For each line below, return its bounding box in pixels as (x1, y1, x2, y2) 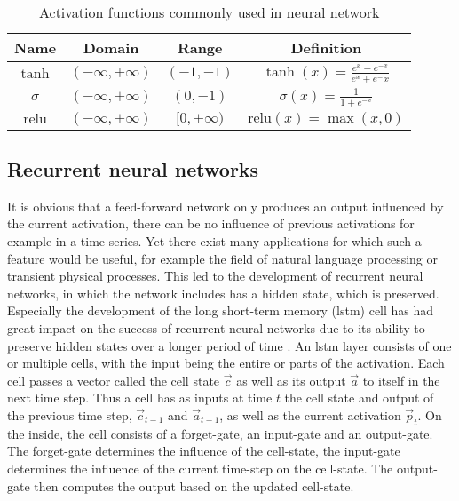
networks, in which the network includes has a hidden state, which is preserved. (7, 283, 439, 302)
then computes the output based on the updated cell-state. (34, 476, 354, 495)
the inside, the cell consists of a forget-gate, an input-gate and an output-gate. (7, 424, 433, 442)
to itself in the (362, 370, 440, 389)
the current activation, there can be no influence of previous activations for (7, 214, 415, 233)
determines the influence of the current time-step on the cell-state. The (7, 459, 393, 477)
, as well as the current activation (219, 406, 401, 425)
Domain (83, 37, 139, 58)
